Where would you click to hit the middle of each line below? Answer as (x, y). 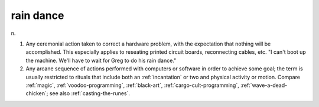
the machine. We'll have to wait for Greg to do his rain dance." (101, 60)
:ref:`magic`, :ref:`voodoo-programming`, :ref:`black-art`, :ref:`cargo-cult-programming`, (132, 85)
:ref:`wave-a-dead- (264, 85)
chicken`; (37, 93)
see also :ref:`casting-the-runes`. (89, 93)
